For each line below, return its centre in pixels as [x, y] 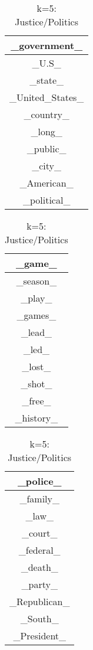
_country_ [46, 114]
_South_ [39, 618]
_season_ [36, 281]
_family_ [40, 499]
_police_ [39, 481]
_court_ [39, 533]
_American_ [46, 183]
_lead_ [36, 332]
